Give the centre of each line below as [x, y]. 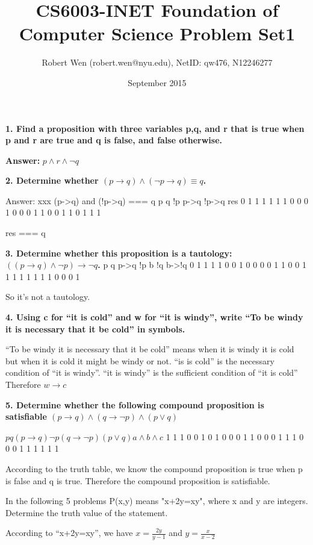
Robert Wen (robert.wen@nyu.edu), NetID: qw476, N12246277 [157, 62]
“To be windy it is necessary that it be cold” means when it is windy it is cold [150, 349]
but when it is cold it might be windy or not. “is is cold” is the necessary [140, 360]
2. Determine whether [52, 180]
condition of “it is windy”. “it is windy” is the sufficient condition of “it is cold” [152, 372]
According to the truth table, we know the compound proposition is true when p [154, 468]
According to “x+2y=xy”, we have [69, 533]
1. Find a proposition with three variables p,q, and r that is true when [155, 128]
